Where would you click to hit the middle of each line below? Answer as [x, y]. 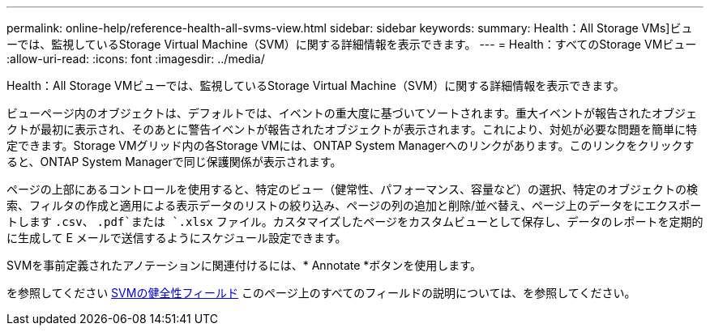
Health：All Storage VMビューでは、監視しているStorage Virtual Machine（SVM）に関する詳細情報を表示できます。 [316, 85]
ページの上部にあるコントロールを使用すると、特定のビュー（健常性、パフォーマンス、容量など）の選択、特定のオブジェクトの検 [352, 189]
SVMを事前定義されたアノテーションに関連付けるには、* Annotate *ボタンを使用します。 [244, 265]
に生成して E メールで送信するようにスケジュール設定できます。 [177, 238]
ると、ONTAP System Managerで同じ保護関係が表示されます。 [174, 162]
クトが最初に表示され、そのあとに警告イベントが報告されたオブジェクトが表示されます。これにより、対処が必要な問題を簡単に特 [352, 129]
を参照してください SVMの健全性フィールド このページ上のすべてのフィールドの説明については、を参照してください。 [321, 293]
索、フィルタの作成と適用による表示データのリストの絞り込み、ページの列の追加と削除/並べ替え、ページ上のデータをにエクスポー [354, 205]
